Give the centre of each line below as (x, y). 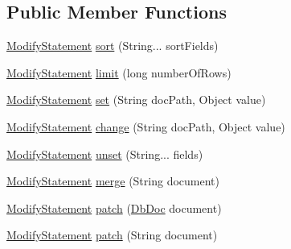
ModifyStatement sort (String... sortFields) (113, 46)
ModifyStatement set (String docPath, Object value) (136, 100)
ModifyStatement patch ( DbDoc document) (114, 207)
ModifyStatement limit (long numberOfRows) (119, 72)
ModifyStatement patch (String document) (112, 235)
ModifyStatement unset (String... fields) (105, 154)
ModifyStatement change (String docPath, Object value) (146, 126)
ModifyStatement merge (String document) (113, 181)
